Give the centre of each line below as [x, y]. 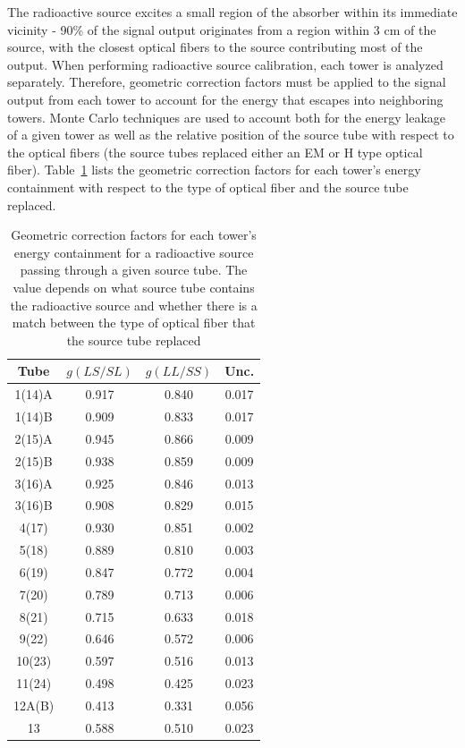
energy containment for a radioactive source [134, 252]
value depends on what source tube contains [134, 287]
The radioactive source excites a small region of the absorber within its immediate [232, 12]
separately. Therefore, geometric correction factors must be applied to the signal [227, 82]
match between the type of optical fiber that [134, 323]
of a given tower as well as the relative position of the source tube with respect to [231, 135]
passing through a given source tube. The [134, 270]
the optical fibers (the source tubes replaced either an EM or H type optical [215, 152]
